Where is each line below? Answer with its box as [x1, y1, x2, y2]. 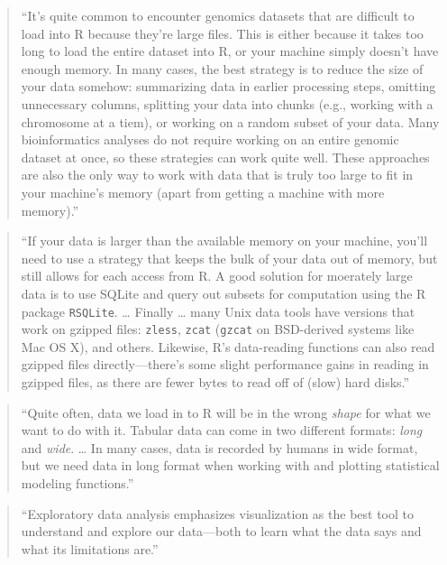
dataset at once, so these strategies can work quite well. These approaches [21, 147, 430, 166]
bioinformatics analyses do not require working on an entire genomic [21, 130, 399, 149]
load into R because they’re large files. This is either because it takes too [21, 23, 424, 42]
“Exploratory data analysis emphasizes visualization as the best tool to [21, 504, 414, 523]
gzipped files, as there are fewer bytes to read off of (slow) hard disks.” [21, 373, 410, 391]
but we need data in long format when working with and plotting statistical [21, 456, 440, 475]
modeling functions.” [21, 473, 134, 492]
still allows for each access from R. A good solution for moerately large [21, 266, 413, 285]
